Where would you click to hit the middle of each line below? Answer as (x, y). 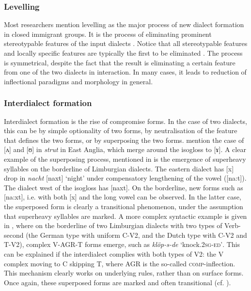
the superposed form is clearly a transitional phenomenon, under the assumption (124, 206)
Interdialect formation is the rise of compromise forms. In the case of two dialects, (125, 121)
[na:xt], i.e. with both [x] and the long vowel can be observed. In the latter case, (123, 197)
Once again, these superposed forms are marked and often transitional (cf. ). (118, 282)
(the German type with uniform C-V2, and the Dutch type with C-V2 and (136, 235)
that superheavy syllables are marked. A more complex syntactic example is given (125, 216)
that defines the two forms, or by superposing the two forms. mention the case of (124, 140)
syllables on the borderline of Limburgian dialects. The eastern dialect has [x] (119, 168)
